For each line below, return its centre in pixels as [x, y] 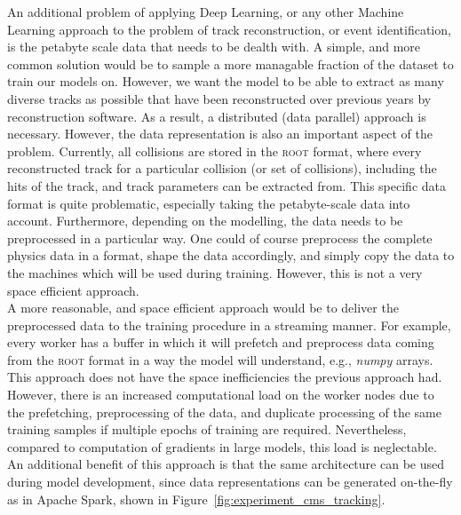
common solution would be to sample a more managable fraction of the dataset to [230, 63]
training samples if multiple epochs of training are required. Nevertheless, [207, 429]
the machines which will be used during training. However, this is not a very [215, 272]
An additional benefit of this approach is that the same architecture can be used [226, 464]
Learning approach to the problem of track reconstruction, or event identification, [229, 29]
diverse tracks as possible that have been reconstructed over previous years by [219, 98]
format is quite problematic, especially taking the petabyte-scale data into [209, 203]
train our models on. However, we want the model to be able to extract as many [226, 81]
